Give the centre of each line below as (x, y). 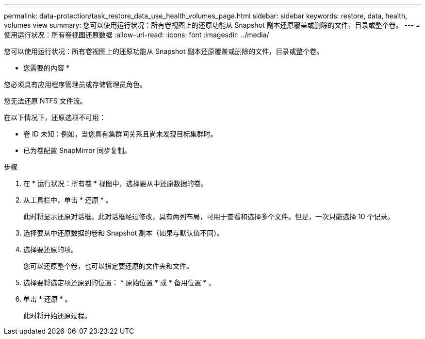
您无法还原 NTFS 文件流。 (45, 101)
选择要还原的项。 (50, 249)
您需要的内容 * (46, 68)
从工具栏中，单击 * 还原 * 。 (68, 200)
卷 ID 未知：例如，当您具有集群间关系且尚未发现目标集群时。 (120, 134)
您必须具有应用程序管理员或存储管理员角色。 (75, 84)
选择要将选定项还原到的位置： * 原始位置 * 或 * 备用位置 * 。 (119, 282)
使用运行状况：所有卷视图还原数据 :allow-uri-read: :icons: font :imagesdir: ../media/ (137, 35)
